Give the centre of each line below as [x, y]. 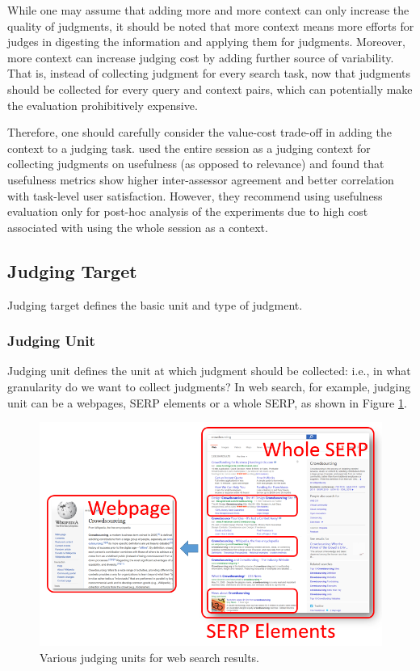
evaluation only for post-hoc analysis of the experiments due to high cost [188, 211]
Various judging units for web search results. [150, 657]
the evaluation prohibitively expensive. [103, 105]
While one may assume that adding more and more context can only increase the [208, 10]
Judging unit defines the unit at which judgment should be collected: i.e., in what [209, 371]
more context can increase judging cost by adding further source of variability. [201, 57]
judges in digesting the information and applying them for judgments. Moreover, [206, 42]
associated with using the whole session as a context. [138, 227]
